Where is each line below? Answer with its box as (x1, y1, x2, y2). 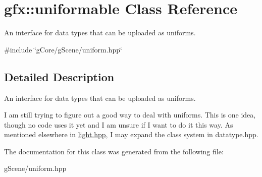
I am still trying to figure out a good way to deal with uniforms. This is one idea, (4, 109, 256, 120)
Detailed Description (4, 69, 115, 84)
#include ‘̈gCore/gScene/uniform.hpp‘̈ (4, 44, 122, 54)
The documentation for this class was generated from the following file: (4, 146, 224, 156)
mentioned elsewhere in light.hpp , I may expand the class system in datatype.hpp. (4, 129, 258, 140)
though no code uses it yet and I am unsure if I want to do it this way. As (4, 119, 233, 130)
